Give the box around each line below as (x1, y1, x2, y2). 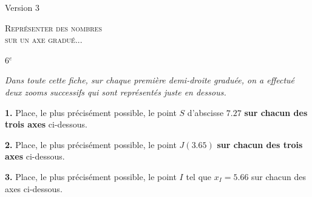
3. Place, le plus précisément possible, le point (5, 170, 177, 182)
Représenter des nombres (5, 21, 102, 34)
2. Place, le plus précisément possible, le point (5, 138, 177, 150)
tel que (186, 170, 212, 182)
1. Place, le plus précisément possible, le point (5, 106, 177, 118)
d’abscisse (187, 106, 224, 118)
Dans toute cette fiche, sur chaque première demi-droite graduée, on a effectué (5, 74, 295, 86)
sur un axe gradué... (5, 33, 83, 46)
